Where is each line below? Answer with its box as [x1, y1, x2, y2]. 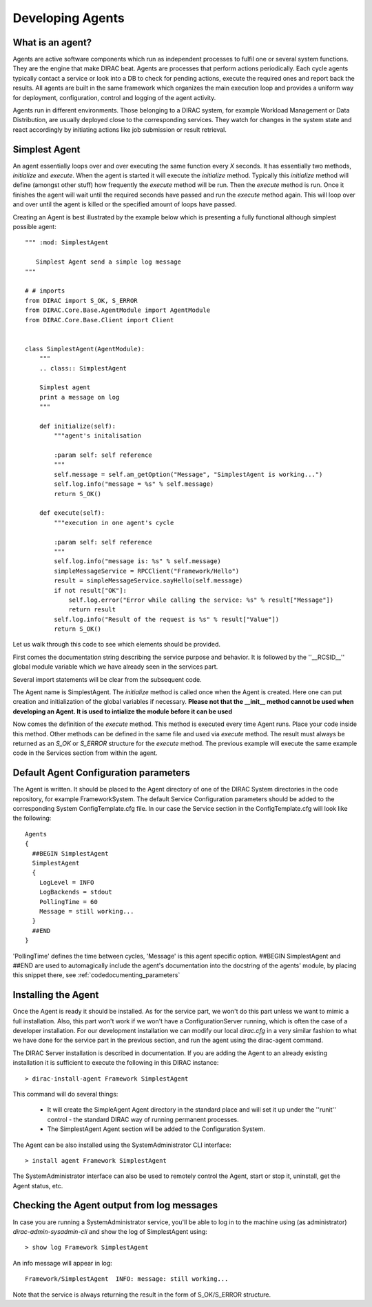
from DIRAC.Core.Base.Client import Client [25, 316, 174, 324]
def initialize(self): [39, 422, 116, 430]
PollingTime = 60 [39, 898, 98, 905]
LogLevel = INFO [39, 878, 94, 886]
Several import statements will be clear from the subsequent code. [12, 675, 203, 683]
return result [68, 606, 116, 613]
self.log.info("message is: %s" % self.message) [54, 558, 222, 565]
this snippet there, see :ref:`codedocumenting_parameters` [12, 971, 180, 979]
